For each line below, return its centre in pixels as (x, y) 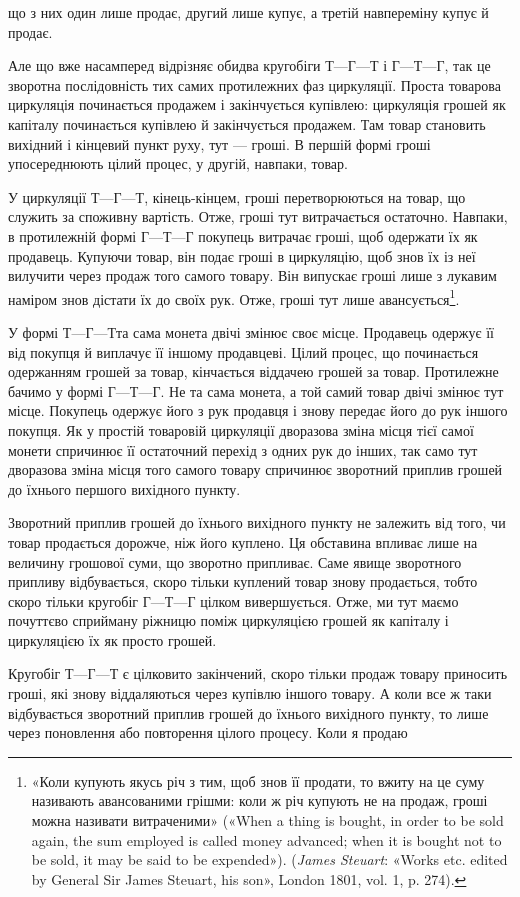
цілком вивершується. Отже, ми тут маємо (329, 600)
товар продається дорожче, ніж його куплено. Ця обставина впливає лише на (243, 541)
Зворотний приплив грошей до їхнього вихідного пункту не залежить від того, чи (257, 522)
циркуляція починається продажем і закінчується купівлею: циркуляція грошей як (257, 104)
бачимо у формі (56, 390)
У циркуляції (47, 196)
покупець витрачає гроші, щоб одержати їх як (338, 235)
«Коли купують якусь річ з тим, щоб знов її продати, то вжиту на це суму (258, 780)
